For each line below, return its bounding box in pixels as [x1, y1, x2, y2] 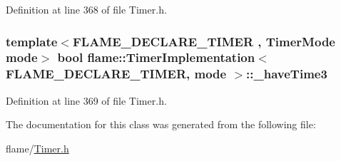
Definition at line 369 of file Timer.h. [6, 93, 167, 108]
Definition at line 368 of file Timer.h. [6, 2, 167, 16]
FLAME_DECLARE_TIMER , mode [6, 65, 227, 83]
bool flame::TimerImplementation [57, 48, 255, 66]
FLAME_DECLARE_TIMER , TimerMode [72, 32, 335, 50]
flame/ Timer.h [6, 140, 69, 155]
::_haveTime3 [246, 65, 327, 83]
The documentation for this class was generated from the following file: [6, 117, 316, 132]
